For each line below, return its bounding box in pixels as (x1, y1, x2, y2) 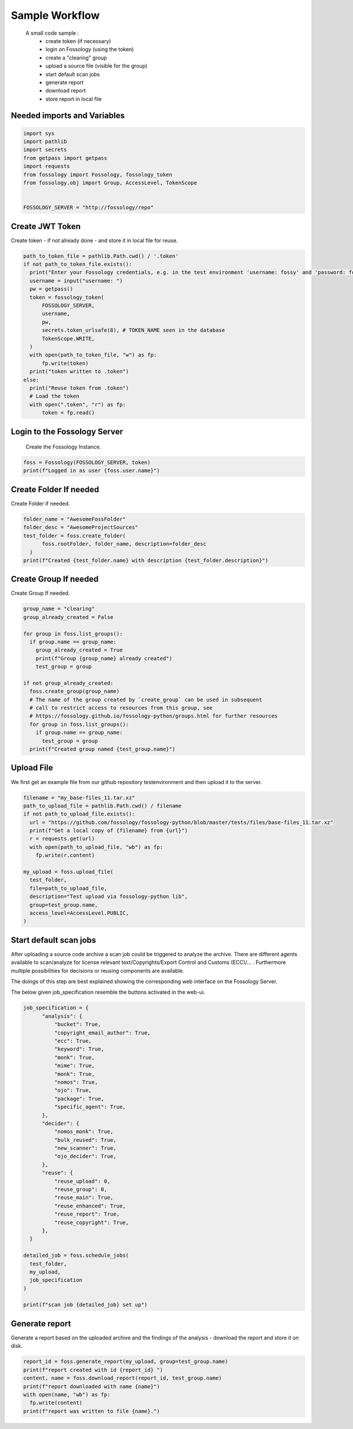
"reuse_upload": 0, (54, 1178, 111, 1184)
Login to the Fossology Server (11, 426, 124, 436)
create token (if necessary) (45, 37, 111, 44)
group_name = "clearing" (23, 605, 95, 613)
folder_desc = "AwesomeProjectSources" (23, 524, 138, 531)
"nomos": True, (54, 1079, 98, 1085)
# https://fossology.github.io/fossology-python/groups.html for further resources (29, 713, 278, 719)
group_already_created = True (35, 647, 123, 654)
